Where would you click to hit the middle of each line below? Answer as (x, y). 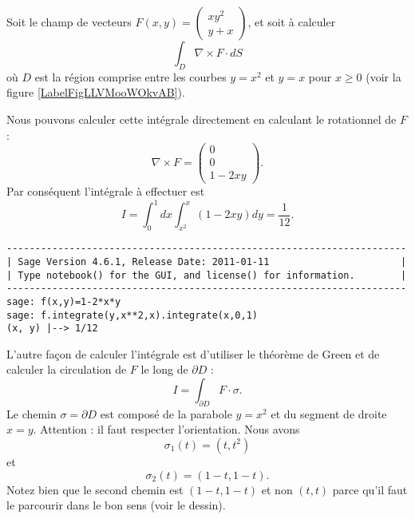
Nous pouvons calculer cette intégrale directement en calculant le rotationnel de (202, 119)
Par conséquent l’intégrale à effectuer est (106, 191)
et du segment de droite (329, 413)
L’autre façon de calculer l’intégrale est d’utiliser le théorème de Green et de (193, 353)
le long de (164, 369)
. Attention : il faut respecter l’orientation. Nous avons (166, 429)
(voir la (383, 76)
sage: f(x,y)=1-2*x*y (64, 301)
